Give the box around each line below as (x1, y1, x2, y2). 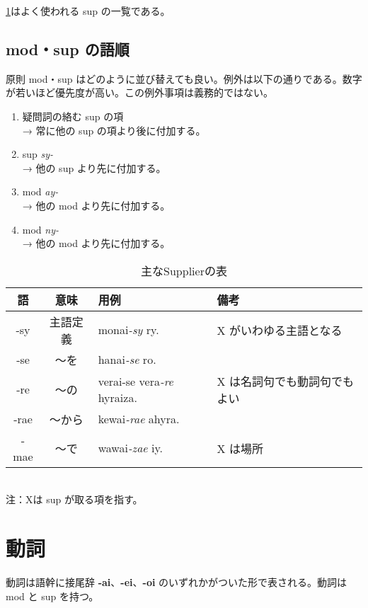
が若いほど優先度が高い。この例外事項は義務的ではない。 (6, 85, 273, 100)
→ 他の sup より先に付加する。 (22, 160, 166, 175)
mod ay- (22, 184, 59, 199)
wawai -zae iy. (98, 440, 163, 457)
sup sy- (22, 147, 54, 161)
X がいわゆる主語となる (217, 321, 343, 338)
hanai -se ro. (98, 351, 156, 368)
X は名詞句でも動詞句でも (217, 372, 354, 389)
